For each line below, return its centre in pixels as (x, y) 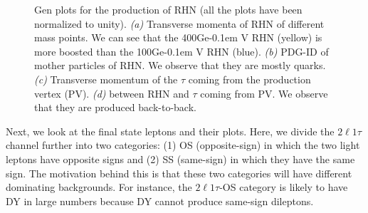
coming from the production (249, 79)
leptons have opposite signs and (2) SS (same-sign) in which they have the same (180, 159)
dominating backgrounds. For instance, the (99, 187)
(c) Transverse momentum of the (106, 79)
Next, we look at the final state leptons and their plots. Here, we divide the (170, 131)
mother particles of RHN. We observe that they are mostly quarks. (180, 65)
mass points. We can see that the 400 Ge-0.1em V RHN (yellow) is (178, 37)
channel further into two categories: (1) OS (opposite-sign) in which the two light (183, 145)
